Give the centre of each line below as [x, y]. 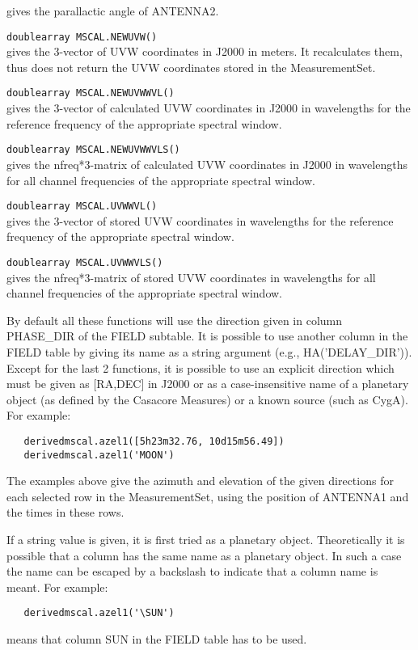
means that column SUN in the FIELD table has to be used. [157, 639]
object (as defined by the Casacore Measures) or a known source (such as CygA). [207, 399]
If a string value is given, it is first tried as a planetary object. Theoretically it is [206, 540]
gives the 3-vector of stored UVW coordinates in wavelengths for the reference [200, 220]
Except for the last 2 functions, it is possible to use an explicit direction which [201, 367]
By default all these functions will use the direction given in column [175, 320]
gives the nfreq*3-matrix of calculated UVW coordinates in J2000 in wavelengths [207, 164]
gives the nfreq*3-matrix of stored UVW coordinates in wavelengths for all [191, 277]
